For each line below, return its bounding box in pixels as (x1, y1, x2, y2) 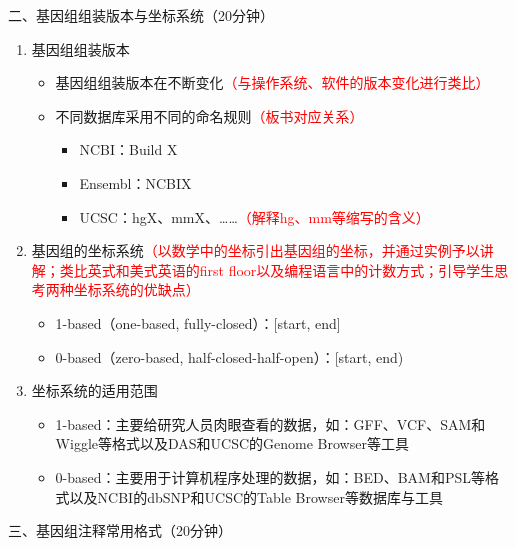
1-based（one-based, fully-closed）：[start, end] (55, 312, 341, 333)
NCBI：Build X (79, 139, 178, 160)
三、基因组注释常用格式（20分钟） (8, 520, 232, 541)
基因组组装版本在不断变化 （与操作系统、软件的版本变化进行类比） (55, 72, 490, 93)
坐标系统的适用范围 (31, 380, 158, 401)
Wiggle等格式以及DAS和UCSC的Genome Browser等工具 (55, 433, 409, 454)
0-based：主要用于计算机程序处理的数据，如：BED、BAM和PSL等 (55, 466, 486, 487)
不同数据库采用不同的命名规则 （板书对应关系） (55, 105, 364, 126)
